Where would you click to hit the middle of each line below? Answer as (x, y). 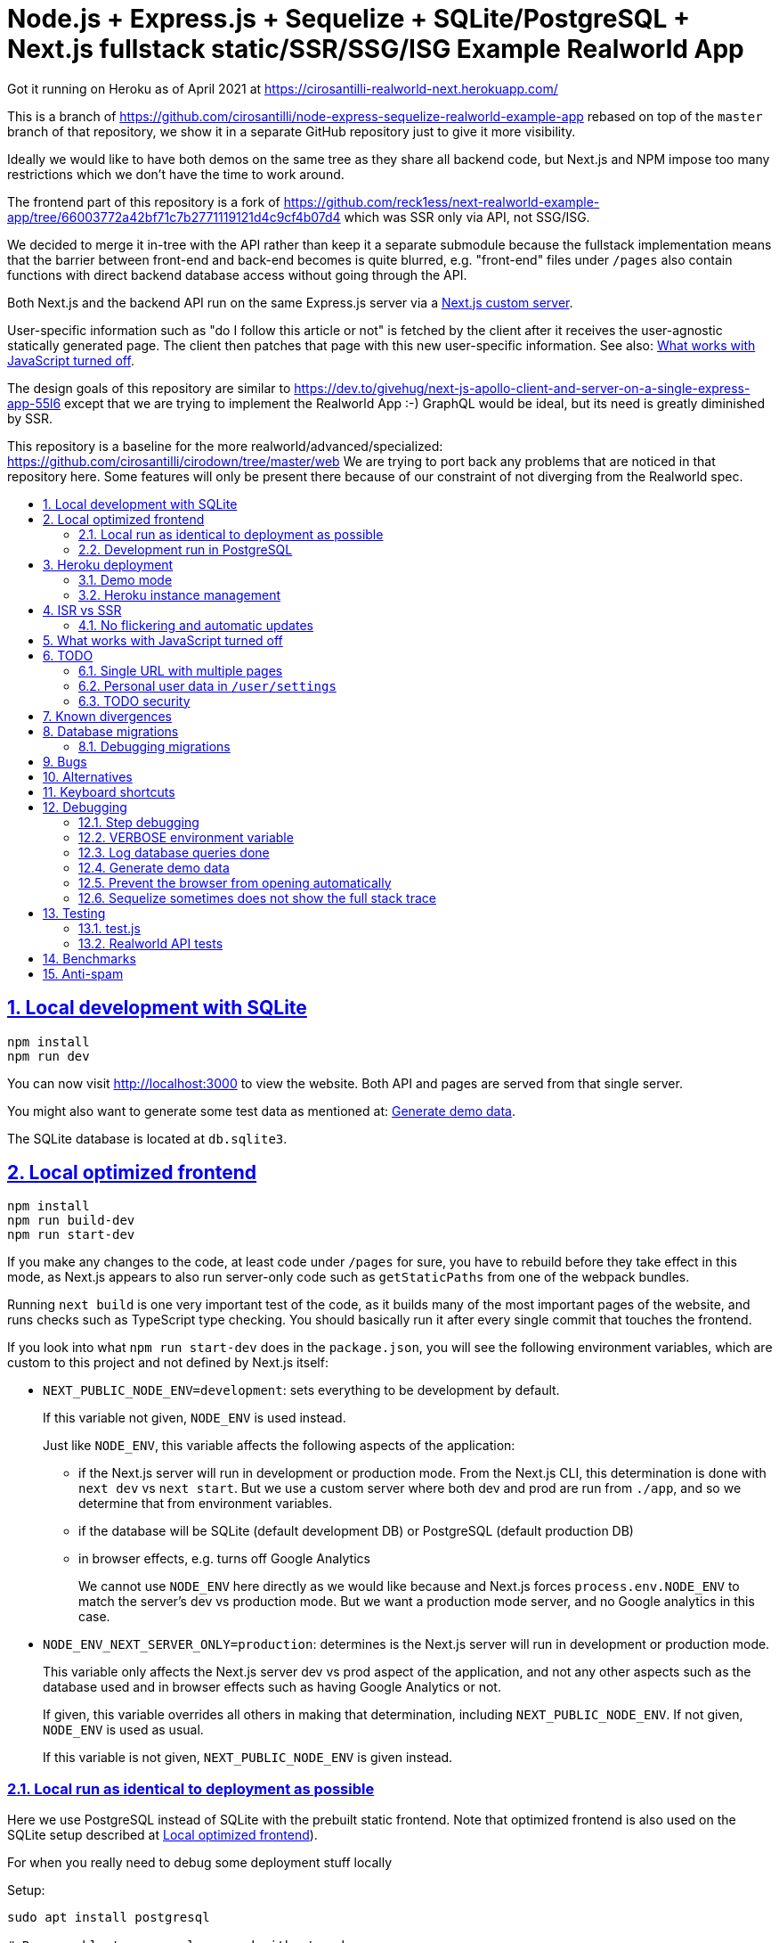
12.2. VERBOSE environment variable (186, 837)
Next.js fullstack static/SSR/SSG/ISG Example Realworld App (376, 49)
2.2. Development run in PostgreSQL (186, 549)
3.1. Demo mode (126, 579)
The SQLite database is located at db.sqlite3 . (147, 1138)
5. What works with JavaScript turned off (163, 640)
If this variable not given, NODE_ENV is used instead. (195, 1418)
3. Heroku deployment (108, 564)
